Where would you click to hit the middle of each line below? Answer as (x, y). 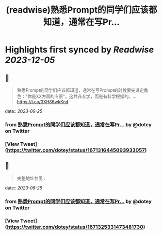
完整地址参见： (32, 178)
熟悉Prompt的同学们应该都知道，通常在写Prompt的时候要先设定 (80, 90)
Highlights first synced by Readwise (80, 50)
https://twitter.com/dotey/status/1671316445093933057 (76, 150)
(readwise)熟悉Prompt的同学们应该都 (81, 10)
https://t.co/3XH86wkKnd (43, 102)
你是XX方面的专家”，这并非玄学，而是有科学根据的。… (82, 96)
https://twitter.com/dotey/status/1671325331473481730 (75, 227)
